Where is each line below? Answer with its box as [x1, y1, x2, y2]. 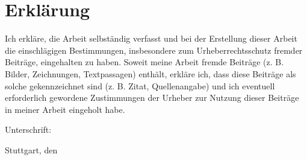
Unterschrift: [5, 123, 52, 136]
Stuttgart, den [5, 143, 58, 156]
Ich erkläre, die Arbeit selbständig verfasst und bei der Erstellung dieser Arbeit [5, 32, 297, 45]
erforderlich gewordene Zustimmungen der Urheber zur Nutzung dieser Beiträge [5, 91, 299, 104]
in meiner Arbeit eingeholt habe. [5, 103, 125, 115]
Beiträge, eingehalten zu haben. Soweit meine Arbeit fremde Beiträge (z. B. [5, 56, 284, 68]
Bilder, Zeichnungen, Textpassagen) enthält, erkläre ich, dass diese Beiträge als [5, 67, 296, 80]
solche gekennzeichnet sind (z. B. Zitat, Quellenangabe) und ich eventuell [5, 79, 275, 92]
